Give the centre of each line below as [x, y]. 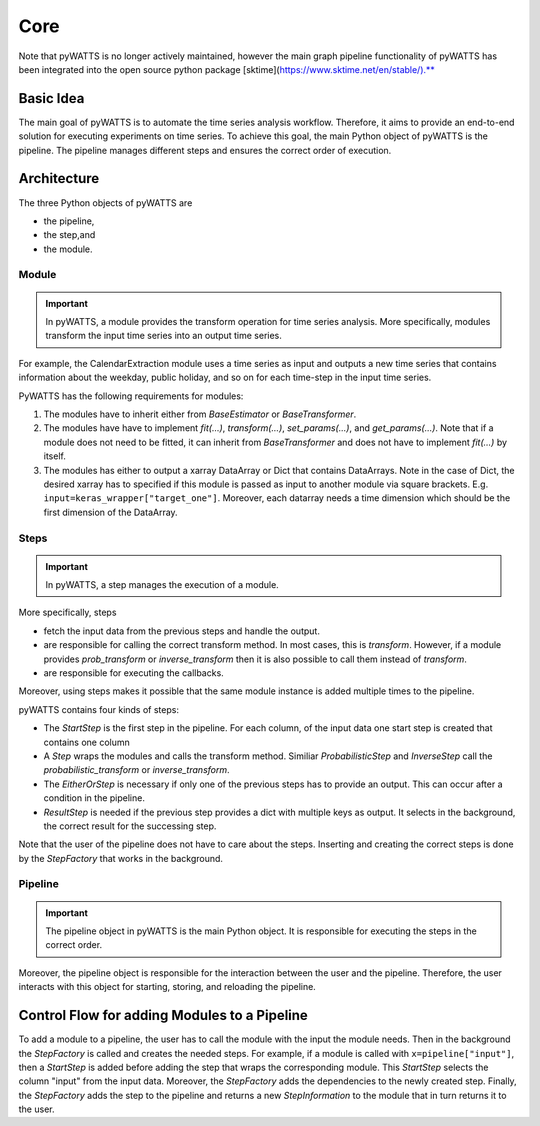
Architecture [59, 178]
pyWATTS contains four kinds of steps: [99, 709]
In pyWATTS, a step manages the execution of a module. [162, 585]
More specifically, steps [67, 612]
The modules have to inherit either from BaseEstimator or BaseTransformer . [200, 414]
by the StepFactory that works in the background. [121, 858]
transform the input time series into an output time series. [163, 336]
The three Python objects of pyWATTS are [105, 202]
